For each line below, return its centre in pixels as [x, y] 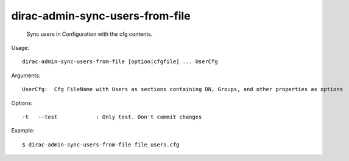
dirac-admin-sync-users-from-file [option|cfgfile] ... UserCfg [120, 62]
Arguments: [26, 75]
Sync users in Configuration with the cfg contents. [90, 34]
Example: [23, 131]
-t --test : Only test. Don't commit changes [112, 117]
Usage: [20, 47]
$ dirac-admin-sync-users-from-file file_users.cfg [101, 145]
